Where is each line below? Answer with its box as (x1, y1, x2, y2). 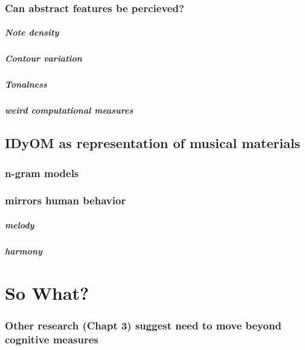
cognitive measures (5, 331, 98, 346)
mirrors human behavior (5, 193, 126, 208)
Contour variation (5, 52, 82, 65)
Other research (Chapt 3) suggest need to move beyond (5, 317, 281, 332)
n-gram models (5, 165, 79, 180)
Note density (5, 26, 59, 39)
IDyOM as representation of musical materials (5, 134, 301, 152)
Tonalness (5, 78, 47, 91)
